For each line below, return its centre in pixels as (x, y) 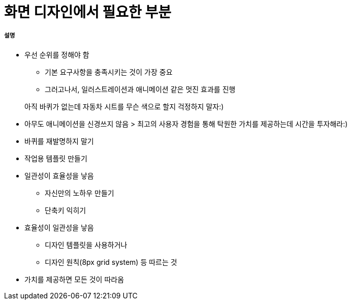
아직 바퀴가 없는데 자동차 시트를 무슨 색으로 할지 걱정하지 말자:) (124, 106)
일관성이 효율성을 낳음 (59, 175)
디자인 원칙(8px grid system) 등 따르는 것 (111, 262)
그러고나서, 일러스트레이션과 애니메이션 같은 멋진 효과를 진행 (140, 89)
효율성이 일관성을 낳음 (59, 227)
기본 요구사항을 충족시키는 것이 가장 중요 (109, 72)
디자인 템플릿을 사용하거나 (86, 245)
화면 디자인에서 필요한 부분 (88, 12)
